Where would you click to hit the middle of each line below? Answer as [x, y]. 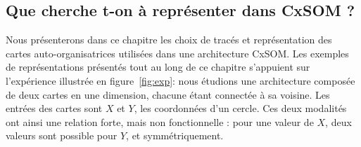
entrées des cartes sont [54, 108]
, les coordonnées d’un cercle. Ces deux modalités [240, 108]
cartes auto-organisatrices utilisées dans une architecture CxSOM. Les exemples [177, 53]
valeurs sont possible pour [62, 135]
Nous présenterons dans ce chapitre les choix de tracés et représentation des [169, 40]
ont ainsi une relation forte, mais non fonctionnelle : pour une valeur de [160, 121]
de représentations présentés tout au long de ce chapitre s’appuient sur [158, 67]
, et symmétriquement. [175, 135]
